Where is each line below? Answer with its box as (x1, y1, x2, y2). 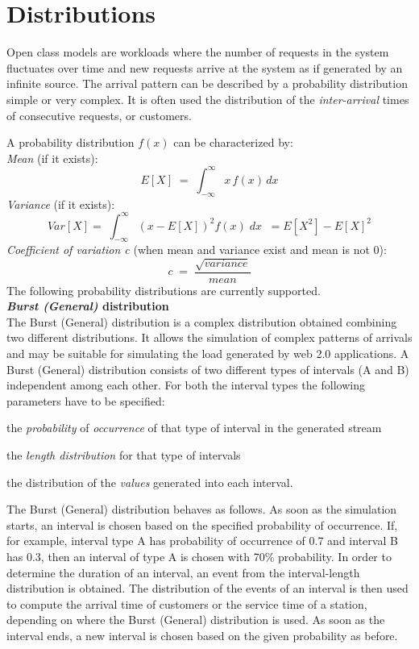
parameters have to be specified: (6, 392, 165, 409)
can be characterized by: (173, 134, 293, 151)
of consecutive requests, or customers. (6, 106, 192, 123)
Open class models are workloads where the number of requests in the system (6, 44, 389, 60)
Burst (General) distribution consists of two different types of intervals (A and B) (6, 360, 409, 377)
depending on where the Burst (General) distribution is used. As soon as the (6, 611, 385, 628)
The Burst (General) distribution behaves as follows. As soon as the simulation (6, 501, 397, 518)
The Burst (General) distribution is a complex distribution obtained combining (6, 313, 397, 330)
